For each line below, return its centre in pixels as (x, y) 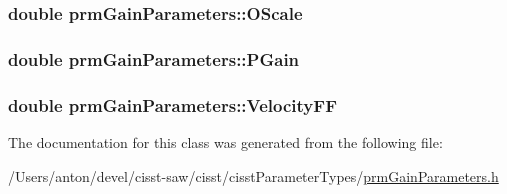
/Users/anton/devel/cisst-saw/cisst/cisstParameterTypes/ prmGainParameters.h (253, 175)
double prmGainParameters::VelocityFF (172, 104)
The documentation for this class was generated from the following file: (225, 141)
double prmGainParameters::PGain (154, 58)
